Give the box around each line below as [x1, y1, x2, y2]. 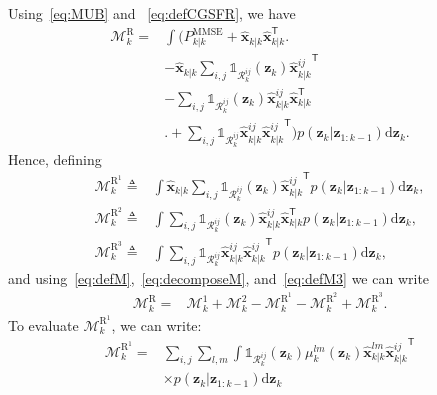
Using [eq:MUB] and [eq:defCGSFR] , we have [8, 3, 296, 23]
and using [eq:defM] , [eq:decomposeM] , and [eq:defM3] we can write [8, 268, 430, 289]
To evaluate [8, 314, 79, 335]
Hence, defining [8, 148, 102, 169]
